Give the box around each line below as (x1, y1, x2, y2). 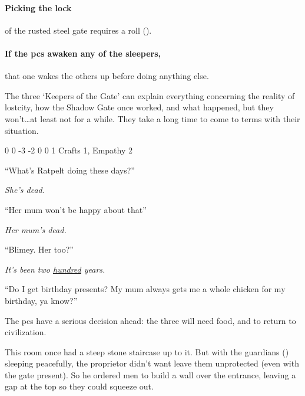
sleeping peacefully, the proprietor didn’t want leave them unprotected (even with (5, 357, 299, 369)
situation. (5, 124, 39, 136)
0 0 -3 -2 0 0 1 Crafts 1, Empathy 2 (5, 144, 132, 156)
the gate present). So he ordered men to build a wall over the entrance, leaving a (5, 368, 296, 381)
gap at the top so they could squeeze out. (5, 380, 154, 392)
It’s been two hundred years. (5, 263, 105, 275)
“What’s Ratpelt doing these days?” (5, 163, 135, 176)
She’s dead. (5, 184, 45, 196)
